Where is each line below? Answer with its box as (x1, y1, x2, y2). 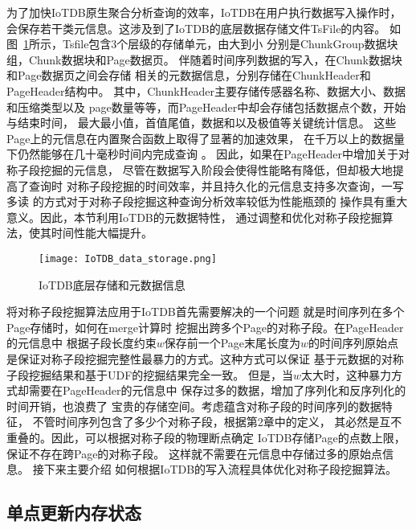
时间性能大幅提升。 (51, 224, 153, 241)
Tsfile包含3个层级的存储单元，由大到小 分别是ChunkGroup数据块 (62, 35, 398, 52)
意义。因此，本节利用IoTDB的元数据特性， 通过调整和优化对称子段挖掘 (6, 208, 382, 225)
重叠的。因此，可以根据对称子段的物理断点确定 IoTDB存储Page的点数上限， (6, 429, 406, 445)
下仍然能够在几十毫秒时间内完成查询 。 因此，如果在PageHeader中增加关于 (6, 146, 398, 162)
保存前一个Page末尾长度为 (164, 334, 301, 351)
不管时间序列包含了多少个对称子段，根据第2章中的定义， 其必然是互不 (32, 413, 402, 430)
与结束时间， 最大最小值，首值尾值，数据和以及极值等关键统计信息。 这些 (6, 114, 397, 131)
